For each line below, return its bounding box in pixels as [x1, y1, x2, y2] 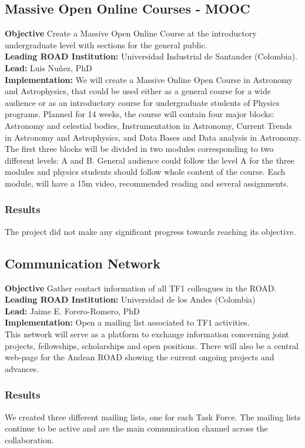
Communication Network [5, 254, 160, 272]
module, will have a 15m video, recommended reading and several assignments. [5, 177, 289, 189]
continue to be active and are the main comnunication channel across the [5, 422, 268, 434]
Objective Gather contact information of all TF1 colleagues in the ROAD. [5, 281, 277, 294]
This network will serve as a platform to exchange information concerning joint [5, 327, 289, 340]
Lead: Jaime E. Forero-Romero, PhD [5, 304, 140, 317]
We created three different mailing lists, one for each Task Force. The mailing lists [5, 410, 301, 423]
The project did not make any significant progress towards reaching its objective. [5, 225, 296, 237]
